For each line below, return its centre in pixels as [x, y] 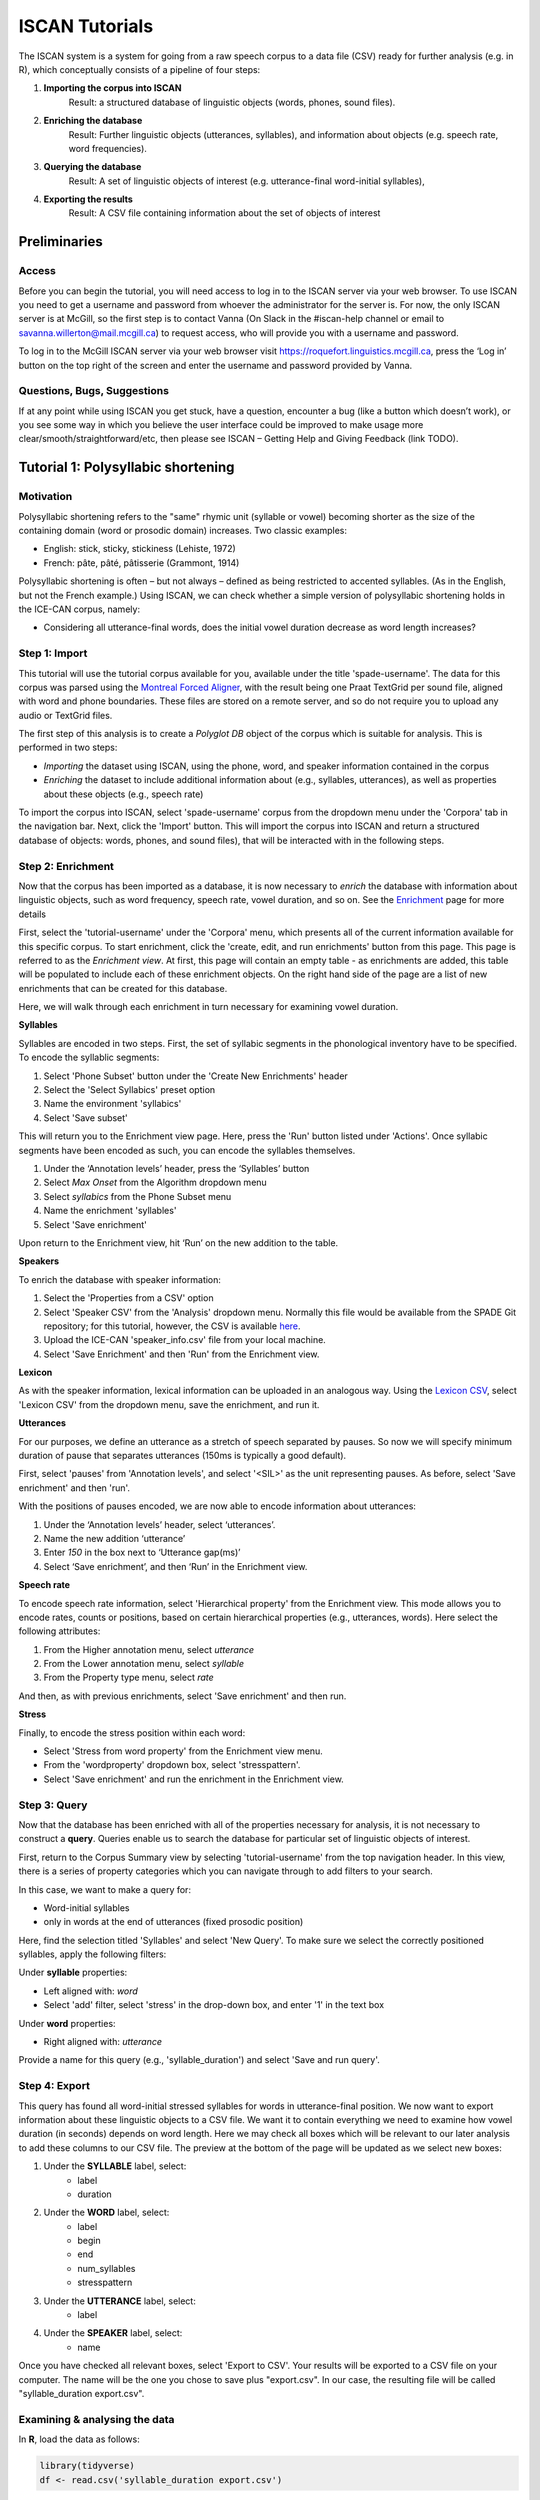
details [32, 914]
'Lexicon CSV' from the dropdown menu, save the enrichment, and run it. [169, 1404]
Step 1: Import [53, 653]
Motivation [45, 497]
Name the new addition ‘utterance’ [114, 1538]
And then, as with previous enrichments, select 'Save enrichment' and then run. [182, 1696]
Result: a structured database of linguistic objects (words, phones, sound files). [232, 102]
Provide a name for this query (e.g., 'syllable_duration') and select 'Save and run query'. [199, 2060]
